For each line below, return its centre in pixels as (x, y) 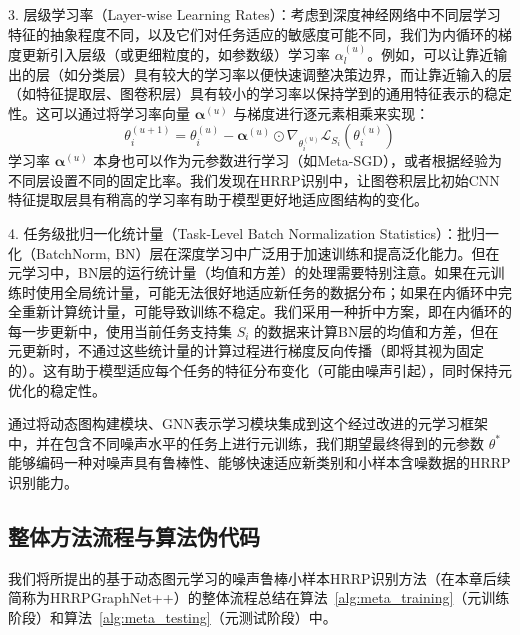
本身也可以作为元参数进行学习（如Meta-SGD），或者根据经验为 (297, 160)
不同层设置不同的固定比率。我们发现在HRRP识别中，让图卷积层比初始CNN (254, 179)
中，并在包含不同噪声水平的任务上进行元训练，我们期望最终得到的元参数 (246, 442)
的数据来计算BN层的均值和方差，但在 (376, 330)
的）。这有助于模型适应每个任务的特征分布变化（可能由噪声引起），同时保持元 (260, 370)
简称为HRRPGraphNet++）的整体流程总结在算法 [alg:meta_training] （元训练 (259, 597)
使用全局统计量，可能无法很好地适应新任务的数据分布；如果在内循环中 (266, 291)
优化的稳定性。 (57, 389)
